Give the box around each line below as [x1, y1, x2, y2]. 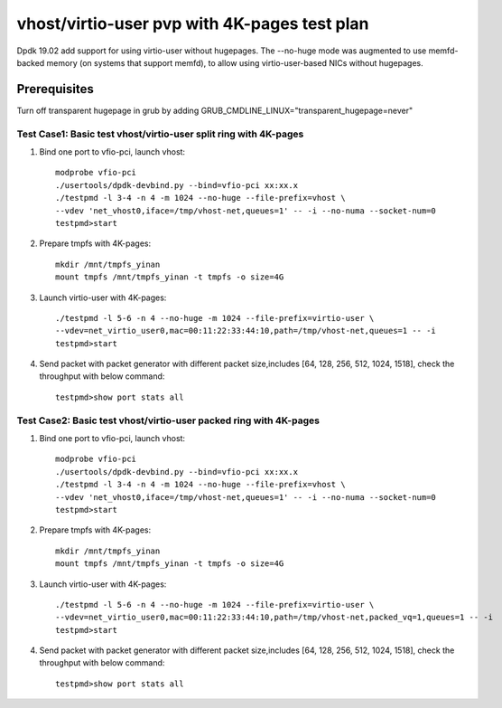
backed [16, 57, 45, 68]
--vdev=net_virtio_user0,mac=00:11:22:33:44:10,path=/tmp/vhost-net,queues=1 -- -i [55, 326, 437, 336]
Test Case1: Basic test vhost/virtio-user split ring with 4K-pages [16, 127, 304, 140]
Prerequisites [16, 81, 94, 97]
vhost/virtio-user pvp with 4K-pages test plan [16, 14, 369, 33]
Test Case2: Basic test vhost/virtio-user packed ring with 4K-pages [16, 414, 321, 427]
